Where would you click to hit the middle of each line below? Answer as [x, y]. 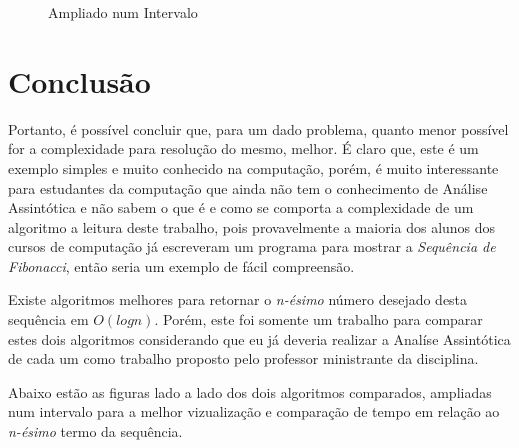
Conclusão [79, 80]
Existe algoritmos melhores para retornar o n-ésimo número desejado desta [238, 299]
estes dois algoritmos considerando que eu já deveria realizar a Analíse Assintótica [259, 338]
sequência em [48, 319]
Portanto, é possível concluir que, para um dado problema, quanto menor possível [258, 128]
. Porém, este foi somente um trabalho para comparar [318, 319]
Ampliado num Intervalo [123, 12]
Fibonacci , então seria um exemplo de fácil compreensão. [181, 265]
